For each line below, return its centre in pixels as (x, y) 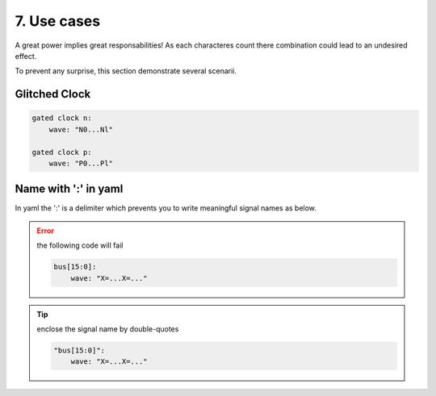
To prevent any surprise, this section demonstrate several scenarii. (126, 71)
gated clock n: (62, 118)
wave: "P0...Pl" (81, 163)
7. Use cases (58, 21)
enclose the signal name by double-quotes (108, 329)
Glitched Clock (53, 94)
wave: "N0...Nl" (81, 129)
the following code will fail (80, 245)
